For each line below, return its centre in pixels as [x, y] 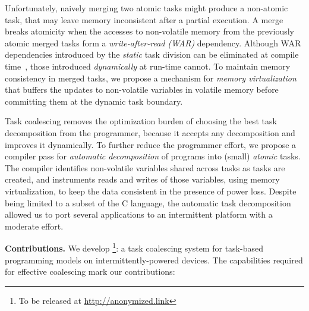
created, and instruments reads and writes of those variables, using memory [142, 179]
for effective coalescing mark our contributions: [90, 271]
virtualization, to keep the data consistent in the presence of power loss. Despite [151, 191]
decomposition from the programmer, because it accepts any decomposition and [150, 132]
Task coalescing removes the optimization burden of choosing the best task [141, 121]
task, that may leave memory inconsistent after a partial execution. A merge [144, 19]
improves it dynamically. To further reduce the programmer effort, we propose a [151, 144]
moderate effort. [34, 226]
